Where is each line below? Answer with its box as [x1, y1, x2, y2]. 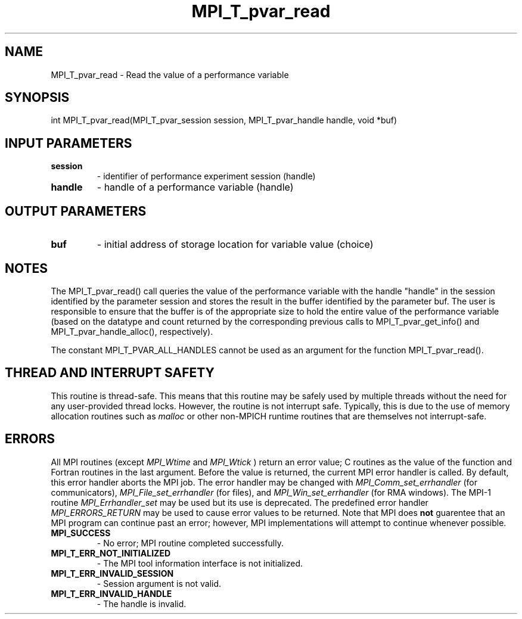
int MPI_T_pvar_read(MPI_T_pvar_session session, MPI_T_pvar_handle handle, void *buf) [51, 115, 397, 126]
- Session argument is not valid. [97, 578, 222, 589]
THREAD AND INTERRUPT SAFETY [5, 365, 215, 381]
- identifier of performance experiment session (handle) [97, 171, 316, 182]
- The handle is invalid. [97, 598, 187, 609]
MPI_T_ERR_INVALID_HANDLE [51, 588, 172, 599]
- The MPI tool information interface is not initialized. [97, 558, 303, 568]
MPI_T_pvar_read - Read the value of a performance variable [51, 69, 289, 80]
